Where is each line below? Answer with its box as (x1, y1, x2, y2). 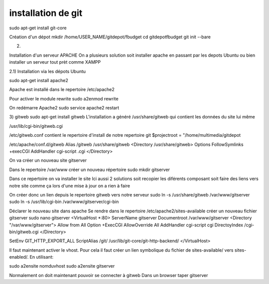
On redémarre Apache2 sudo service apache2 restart (9, 105, 120, 111)
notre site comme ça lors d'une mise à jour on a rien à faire (9, 183, 131, 189)
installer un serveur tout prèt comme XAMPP (9, 59, 101, 65)
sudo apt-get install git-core (9, 25, 67, 31)
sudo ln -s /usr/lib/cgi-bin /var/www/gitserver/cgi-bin (9, 199, 119, 205)
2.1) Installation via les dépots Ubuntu (9, 68, 86, 74)
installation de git (9, 7, 83, 18)
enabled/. (9, 254, 29, 260)
